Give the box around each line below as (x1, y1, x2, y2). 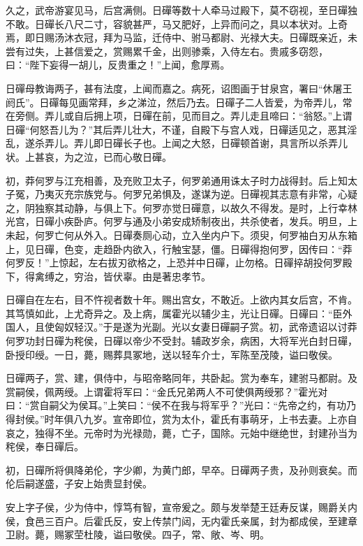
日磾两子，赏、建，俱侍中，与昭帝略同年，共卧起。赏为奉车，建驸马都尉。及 (6, 371, 357, 385)
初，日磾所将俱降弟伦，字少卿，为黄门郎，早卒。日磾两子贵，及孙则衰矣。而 (6, 462, 357, 477)
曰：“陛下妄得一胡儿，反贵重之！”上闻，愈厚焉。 (6, 57, 230, 72)
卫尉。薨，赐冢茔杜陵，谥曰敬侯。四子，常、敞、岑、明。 (6, 527, 269, 542)
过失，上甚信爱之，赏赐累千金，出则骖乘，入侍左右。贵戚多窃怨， (24, 43, 328, 58)
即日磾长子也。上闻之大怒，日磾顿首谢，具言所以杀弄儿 (93, 136, 348, 150)
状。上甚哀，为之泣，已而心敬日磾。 (6, 149, 172, 164)
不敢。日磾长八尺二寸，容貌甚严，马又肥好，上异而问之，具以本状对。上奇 (6, 16, 348, 31)
